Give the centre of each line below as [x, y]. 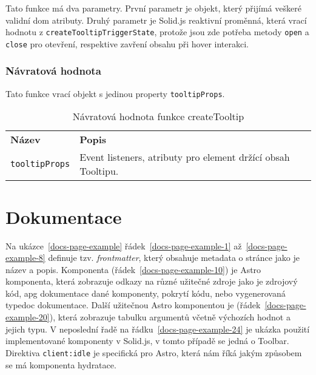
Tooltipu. [99, 171]
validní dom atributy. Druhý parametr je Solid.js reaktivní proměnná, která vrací [156, 20]
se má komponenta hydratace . [61, 364]
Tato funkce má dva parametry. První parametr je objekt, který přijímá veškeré [153, 8]
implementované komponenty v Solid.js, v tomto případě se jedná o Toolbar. [147, 341]
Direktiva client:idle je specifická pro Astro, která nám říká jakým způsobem [154, 352]
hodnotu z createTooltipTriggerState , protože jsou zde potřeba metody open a [157, 32]
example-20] [28, 317]
